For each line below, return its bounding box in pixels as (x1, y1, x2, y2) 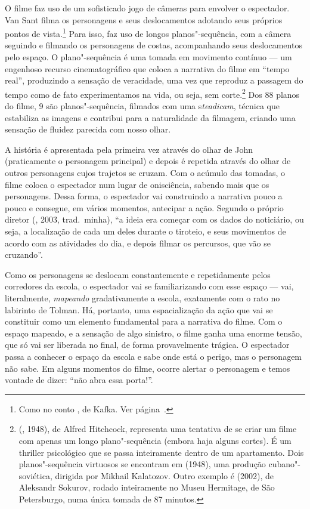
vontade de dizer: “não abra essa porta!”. (5, 374, 153, 386)
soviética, (18, 469, 52, 482)
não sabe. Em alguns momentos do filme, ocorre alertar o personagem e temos (5, 362, 290, 374)
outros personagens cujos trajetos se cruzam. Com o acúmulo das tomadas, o (5, 166, 286, 179)
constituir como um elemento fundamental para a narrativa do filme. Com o (5, 315, 283, 328)
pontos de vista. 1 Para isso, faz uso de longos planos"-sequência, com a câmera (5, 26, 292, 39)
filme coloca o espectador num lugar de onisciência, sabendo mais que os (5, 178, 269, 190)
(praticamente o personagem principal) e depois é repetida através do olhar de (5, 155, 291, 167)
